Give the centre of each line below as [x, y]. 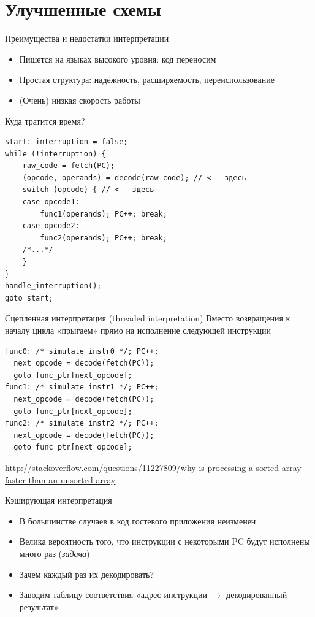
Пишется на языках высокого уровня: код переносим [118, 59]
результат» [39, 606]
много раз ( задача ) [55, 553]
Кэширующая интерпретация [59, 500]
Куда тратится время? [45, 121]
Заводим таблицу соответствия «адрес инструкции [113, 595]
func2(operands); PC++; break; [104, 238]
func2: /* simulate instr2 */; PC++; [82, 423]
